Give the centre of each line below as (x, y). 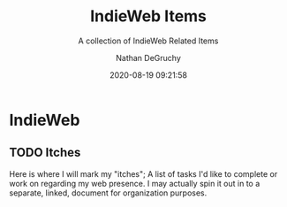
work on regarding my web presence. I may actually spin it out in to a (135, 183)
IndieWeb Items (148, 16)
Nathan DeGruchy (148, 57)
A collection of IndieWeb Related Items (148, 41)
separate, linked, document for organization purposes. (108, 193)
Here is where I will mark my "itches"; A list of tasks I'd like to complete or (143, 173)
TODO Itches (45, 153)
